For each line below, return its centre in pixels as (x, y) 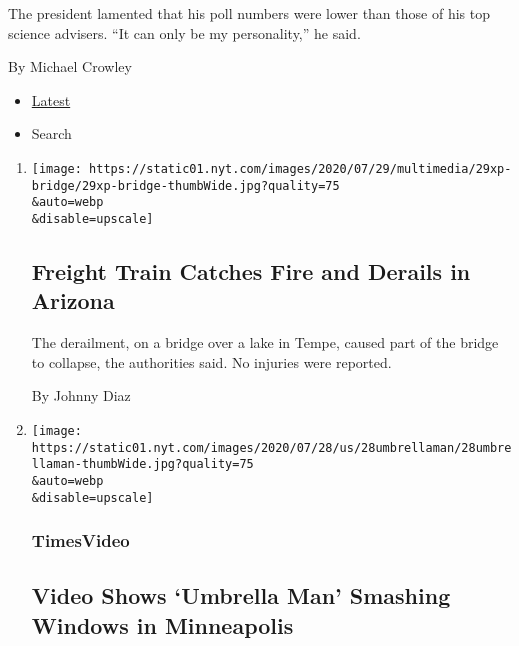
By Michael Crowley (70, 66)
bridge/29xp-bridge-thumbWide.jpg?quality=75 (185, 185)
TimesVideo (80, 540)
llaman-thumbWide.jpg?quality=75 (142, 464)
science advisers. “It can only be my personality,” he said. (184, 32)
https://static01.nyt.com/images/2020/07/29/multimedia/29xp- (300, 168)
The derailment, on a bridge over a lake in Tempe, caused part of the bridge (265, 342)
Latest (51, 99)
